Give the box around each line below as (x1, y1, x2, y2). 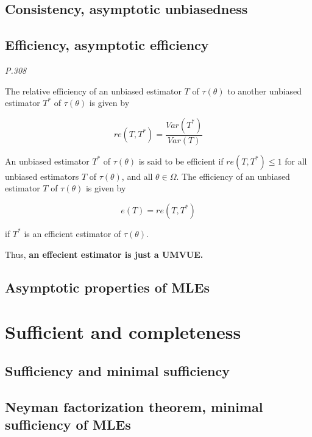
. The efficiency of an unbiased (176, 169, 290, 182)
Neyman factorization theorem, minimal (5, 397, 263, 416)
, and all (121, 169, 153, 182)
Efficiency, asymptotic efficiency (5, 35, 209, 54)
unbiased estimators (5, 169, 79, 182)
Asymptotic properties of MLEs (5, 277, 210, 296)
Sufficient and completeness (5, 319, 241, 344)
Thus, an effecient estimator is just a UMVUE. (5, 247, 204, 260)
